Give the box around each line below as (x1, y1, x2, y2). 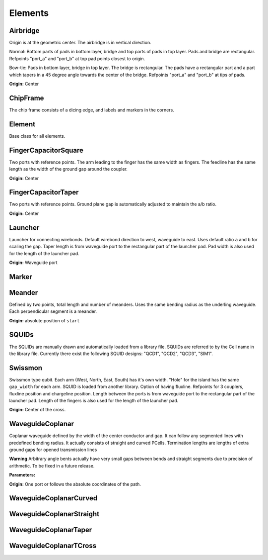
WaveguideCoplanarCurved (9, 494, 98, 502)
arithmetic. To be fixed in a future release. (9, 463, 95, 468)
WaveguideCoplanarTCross (9, 542, 97, 550)
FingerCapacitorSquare (9, 146, 84, 154)
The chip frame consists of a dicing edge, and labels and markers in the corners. (9, 107, 175, 113)
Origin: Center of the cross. (9, 407, 66, 413)
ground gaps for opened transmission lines (9, 447, 97, 453)
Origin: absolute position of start (9, 317, 80, 323)
